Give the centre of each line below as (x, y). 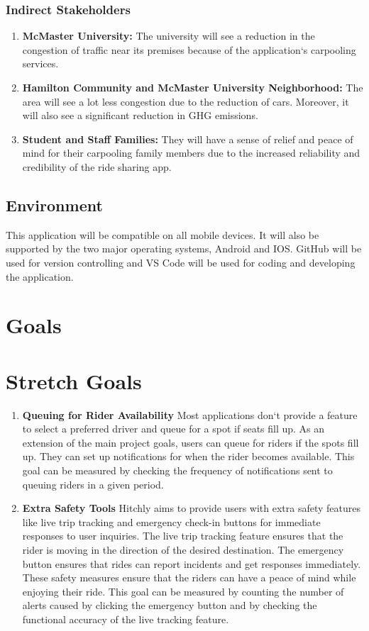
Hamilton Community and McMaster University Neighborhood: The (193, 87)
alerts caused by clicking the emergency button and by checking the (170, 605)
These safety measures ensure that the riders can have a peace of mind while (189, 577)
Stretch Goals (74, 380)
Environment (54, 205)
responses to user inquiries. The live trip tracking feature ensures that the (183, 536)
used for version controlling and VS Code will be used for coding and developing (181, 262)
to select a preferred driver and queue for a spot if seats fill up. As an (174, 429)
